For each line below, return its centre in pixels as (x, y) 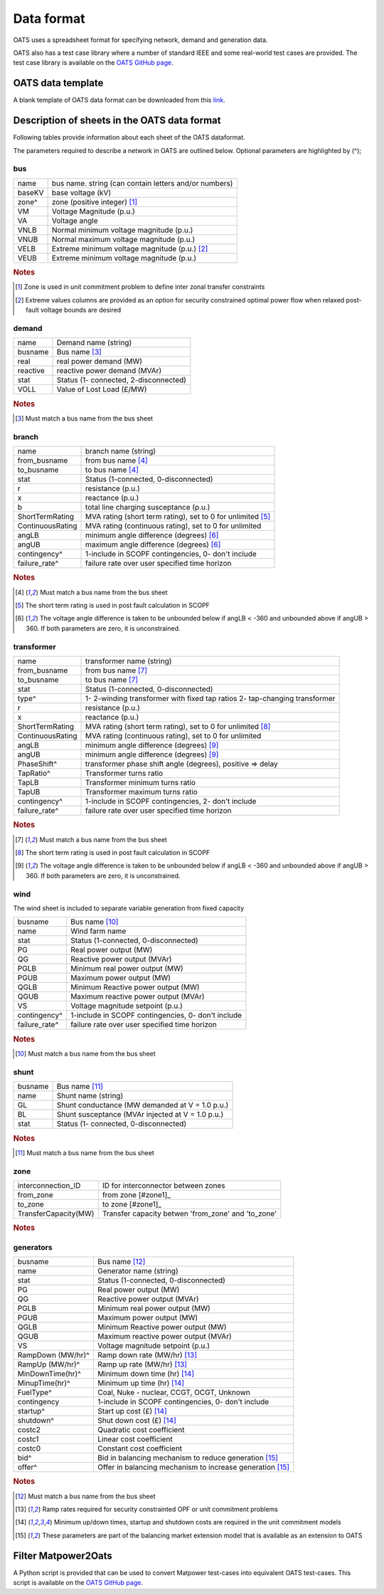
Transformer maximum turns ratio (142, 792)
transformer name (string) (129, 661)
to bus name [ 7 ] (112, 680)
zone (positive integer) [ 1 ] (95, 201)
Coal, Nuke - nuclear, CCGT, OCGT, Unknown (174, 1392)
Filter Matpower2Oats (63, 1555)
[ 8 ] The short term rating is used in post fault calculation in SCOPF (112, 853)
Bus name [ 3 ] (79, 352)
